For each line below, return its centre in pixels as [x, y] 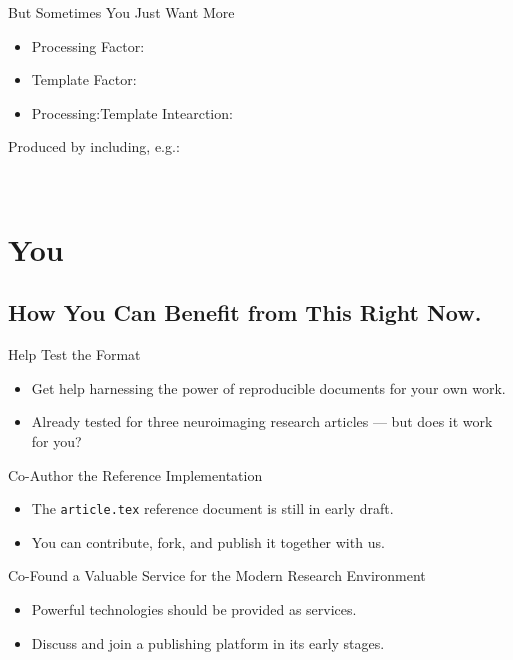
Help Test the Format [74, 354]
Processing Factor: [88, 45]
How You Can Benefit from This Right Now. [245, 312]
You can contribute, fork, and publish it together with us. [208, 541]
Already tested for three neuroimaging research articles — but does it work [262, 421]
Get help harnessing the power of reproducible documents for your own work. [268, 387]
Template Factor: [84, 79]
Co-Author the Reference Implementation [135, 474]
